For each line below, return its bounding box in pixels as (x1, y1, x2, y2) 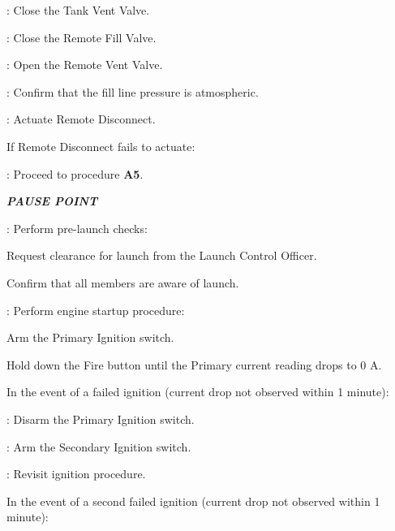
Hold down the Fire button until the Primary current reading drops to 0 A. (6, 356, 382, 373)
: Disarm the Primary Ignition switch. (6, 410, 195, 427)
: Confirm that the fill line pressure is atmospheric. (6, 83, 259, 100)
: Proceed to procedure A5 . (6, 165, 144, 182)
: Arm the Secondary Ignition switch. (6, 438, 191, 455)
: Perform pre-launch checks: (6, 219, 148, 236)
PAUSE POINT (6, 192, 98, 209)
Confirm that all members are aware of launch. (6, 274, 239, 291)
